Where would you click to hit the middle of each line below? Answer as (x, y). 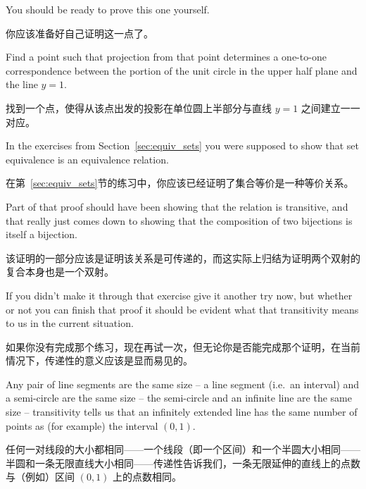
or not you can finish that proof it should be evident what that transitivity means (182, 309)
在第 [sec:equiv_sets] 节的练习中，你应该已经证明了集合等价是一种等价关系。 (180, 183)
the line (22, 84)
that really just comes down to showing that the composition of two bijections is (179, 220)
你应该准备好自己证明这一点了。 (80, 33)
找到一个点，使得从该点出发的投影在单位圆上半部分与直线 (139, 107)
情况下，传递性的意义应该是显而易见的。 (99, 360)
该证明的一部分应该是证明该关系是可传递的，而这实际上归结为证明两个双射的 (183, 258)
